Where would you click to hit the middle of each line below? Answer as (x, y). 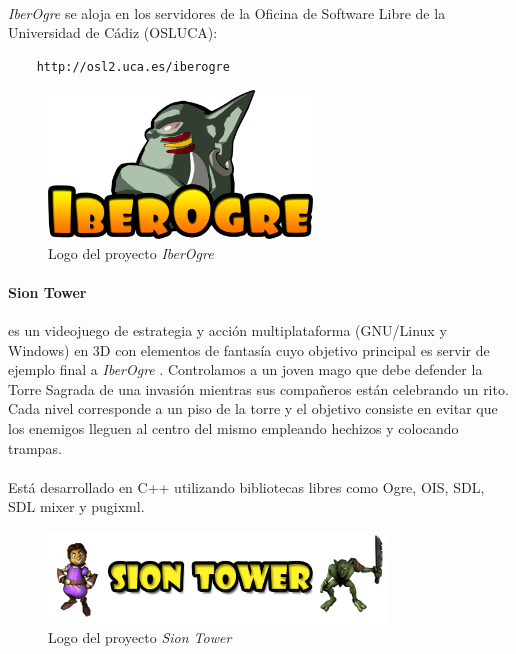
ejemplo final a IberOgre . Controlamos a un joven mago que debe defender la (245, 369)
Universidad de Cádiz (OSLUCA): (113, 32)
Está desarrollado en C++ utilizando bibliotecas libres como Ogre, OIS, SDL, (246, 486)
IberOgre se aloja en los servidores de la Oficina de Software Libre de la (227, 12)
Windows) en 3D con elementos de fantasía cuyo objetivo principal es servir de (249, 349)
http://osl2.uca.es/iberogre (133, 66)
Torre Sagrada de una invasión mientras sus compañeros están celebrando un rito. (258, 388)
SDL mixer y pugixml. (76, 506)
